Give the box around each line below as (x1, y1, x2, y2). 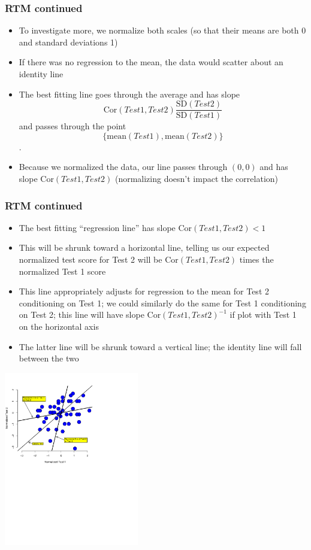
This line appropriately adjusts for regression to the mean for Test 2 (19, 285, 269, 297)
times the (239, 253, 274, 266)
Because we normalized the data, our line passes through (19, 160, 228, 173)
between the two (19, 352, 79, 364)
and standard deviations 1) (19, 35, 118, 48)
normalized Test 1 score (19, 265, 106, 277)
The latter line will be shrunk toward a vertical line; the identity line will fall (19, 340, 302, 353)
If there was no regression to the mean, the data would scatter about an (19, 56, 283, 68)
